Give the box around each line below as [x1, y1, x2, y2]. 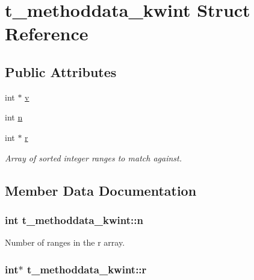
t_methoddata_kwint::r [26, 261, 147, 276]
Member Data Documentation [5, 181, 197, 199]
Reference [5, 21, 88, 46]
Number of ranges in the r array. [5, 236, 125, 249]
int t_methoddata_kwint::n [5, 212, 143, 227]
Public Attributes [5, 62, 117, 81]
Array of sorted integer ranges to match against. [5, 151, 182, 164]
